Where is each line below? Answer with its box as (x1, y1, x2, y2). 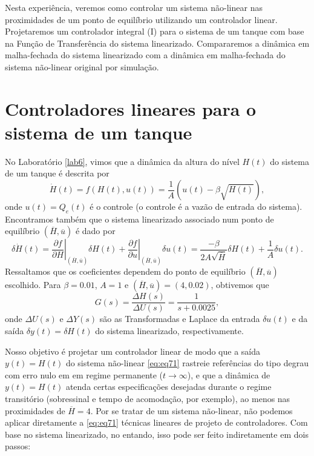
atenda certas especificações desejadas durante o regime (65, 380, 272, 393)
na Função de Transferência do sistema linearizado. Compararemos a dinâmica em (5, 36, 310, 49)
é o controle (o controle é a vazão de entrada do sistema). (90, 200, 303, 213)
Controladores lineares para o (5, 96, 257, 121)
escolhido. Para (5, 278, 61, 291)
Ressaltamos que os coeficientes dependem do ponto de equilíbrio (5, 265, 246, 278)
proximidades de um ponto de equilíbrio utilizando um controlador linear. (5, 13, 278, 25)
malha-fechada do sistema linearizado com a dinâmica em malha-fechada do (5, 49, 286, 61)
